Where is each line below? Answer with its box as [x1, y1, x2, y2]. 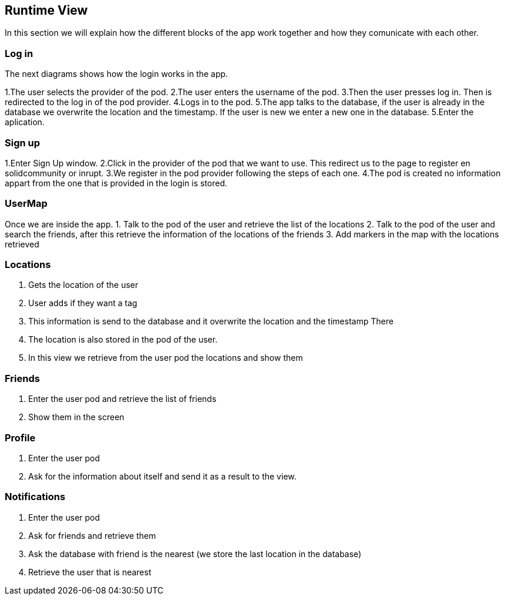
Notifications [5, 491, 66, 503]
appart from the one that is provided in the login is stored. [5, 177, 228, 188]
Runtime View [5, 3, 88, 18]
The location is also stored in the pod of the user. [28, 334, 218, 345]
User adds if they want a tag [28, 298, 137, 309]
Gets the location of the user [28, 280, 139, 290]
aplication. [5, 117, 45, 128]
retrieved [5, 239, 39, 249]
